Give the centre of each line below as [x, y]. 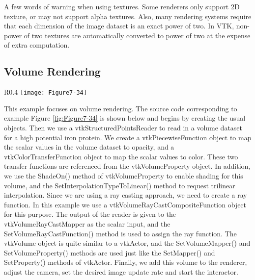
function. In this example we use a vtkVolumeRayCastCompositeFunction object [125, 204]
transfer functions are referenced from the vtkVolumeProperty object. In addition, [127, 166]
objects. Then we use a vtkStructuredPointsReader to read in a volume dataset [123, 128]
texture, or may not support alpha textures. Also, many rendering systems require [128, 16]
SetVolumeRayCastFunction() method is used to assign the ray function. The [120, 233]
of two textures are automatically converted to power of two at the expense [137, 35]
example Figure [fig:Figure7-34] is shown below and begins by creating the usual [125, 118]
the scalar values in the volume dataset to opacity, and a [89, 147]
